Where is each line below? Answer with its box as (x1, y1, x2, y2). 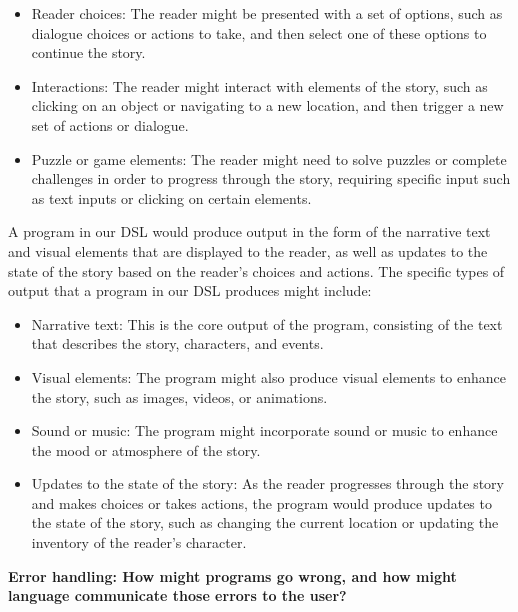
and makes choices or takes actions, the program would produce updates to (31, 492, 492, 513)
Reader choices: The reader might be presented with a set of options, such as (31, 3, 503, 23)
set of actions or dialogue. (31, 114, 189, 135)
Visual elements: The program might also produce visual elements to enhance (31, 366, 506, 387)
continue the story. (31, 42, 146, 63)
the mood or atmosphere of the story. (31, 439, 261, 460)
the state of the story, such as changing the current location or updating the (31, 512, 499, 533)
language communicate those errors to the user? (8, 585, 347, 606)
